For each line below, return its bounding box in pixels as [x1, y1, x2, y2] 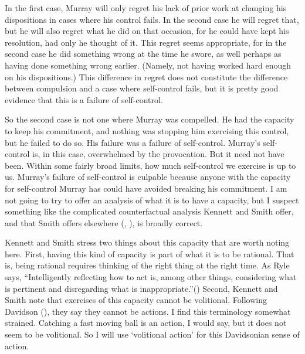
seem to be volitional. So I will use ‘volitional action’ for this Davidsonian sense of [5, 328, 300, 341]
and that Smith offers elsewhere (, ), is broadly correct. [5, 216, 203, 229]
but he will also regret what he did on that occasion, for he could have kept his [5, 25, 289, 37]
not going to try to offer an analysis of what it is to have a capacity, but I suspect [5, 193, 299, 206]
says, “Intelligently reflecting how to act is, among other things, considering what [5, 271, 297, 283]
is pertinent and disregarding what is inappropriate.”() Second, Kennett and [5, 282, 278, 294]
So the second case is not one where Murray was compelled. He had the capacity [5, 113, 294, 125]
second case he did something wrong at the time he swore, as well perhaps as [5, 47, 282, 60]
